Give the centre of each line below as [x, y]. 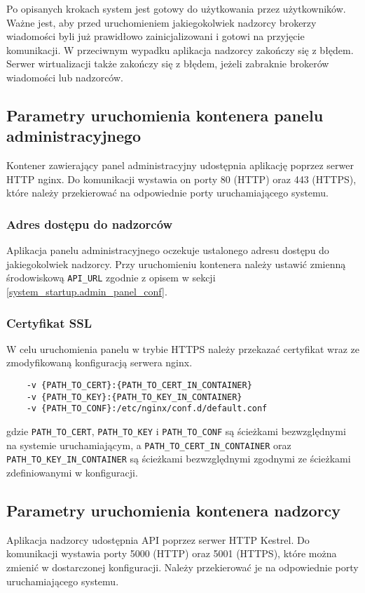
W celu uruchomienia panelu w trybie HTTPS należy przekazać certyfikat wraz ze [183, 348]
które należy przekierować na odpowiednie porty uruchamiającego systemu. [168, 193]
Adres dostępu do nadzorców [90, 224]
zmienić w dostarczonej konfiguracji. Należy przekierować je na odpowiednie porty [182, 567]
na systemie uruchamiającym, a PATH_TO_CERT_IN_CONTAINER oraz [149, 445]
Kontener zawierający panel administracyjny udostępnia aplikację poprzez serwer [180, 165]
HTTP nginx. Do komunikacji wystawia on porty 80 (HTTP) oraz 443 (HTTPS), [181, 179]
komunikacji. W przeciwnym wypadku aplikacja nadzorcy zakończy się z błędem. [180, 49]
